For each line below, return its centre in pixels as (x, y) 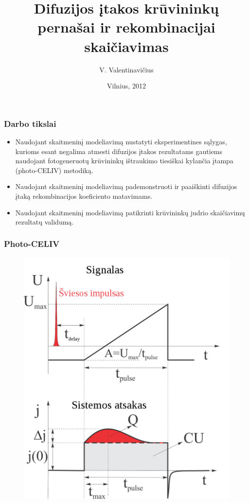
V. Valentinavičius (126, 69)
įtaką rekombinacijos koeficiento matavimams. (84, 196)
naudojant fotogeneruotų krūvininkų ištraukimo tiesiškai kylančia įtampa (124, 161)
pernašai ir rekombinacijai (126, 27)
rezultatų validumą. (44, 222)
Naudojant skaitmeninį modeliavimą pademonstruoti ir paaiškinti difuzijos (126, 186)
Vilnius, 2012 (126, 86)
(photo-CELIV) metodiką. (54, 170)
